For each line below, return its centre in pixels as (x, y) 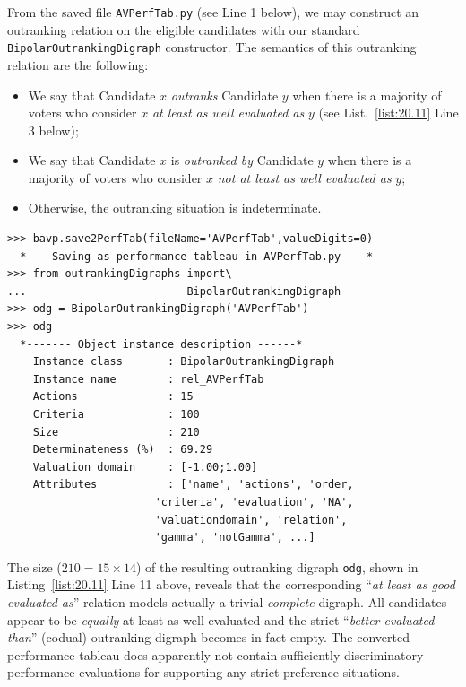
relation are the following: (78, 64)
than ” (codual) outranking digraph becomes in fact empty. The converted (208, 637)
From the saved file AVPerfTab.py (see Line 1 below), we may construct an (213, 12)
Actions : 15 (113, 397)
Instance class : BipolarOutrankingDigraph (184, 362)
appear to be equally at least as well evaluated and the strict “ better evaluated (221, 619)
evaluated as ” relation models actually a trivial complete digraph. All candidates (227, 602)
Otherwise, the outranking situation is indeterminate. (175, 208)
